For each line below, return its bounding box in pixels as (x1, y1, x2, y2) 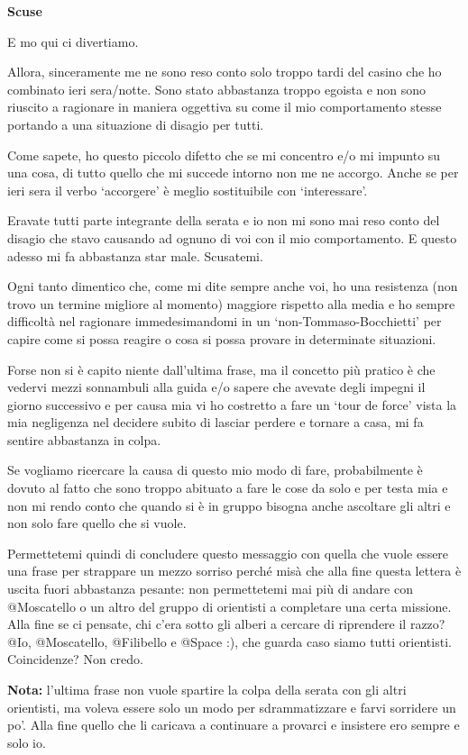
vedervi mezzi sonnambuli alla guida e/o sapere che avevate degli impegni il (7, 377, 426, 396)
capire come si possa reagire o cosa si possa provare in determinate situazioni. (7, 329, 436, 348)
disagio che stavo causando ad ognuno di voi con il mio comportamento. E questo (7, 228, 457, 247)
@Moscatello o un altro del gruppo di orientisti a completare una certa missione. (7, 596, 452, 615)
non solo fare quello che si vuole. (7, 514, 187, 532)
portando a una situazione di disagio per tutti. (7, 114, 264, 133)
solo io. (7, 732, 46, 751)
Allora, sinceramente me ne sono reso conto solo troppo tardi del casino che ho (7, 62, 442, 81)
